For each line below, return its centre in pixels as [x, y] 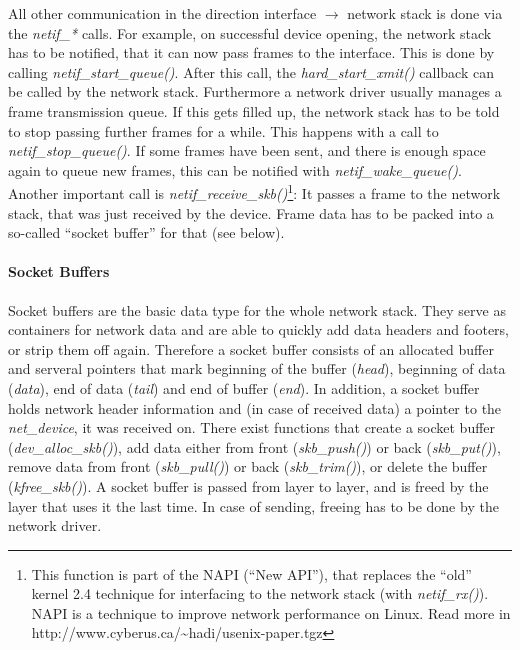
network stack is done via [425, 13]
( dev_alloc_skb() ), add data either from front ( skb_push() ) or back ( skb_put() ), [254, 446]
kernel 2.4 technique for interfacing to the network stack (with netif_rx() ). [260, 593]
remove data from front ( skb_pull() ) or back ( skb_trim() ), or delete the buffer [248, 466]
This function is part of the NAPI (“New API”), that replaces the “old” [251, 573]
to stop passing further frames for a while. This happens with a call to [223, 130]
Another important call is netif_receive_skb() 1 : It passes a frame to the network [254, 191]
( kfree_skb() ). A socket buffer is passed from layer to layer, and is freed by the [248, 485]
